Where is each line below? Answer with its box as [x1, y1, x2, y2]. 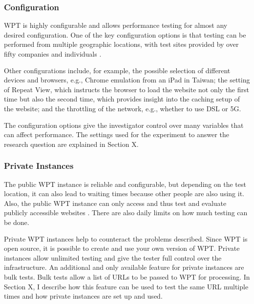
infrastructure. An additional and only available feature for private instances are [4, 262, 244, 272]
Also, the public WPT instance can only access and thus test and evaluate [4, 198, 227, 208]
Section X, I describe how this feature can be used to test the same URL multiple [4, 281, 249, 291]
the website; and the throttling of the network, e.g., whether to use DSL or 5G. [4, 103, 241, 113]
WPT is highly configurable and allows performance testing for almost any [4, 20, 228, 30]
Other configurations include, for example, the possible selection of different [4, 65, 231, 75]
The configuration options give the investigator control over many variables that [4, 120, 244, 130]
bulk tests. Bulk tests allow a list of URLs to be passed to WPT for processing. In [4, 271, 250, 282]
